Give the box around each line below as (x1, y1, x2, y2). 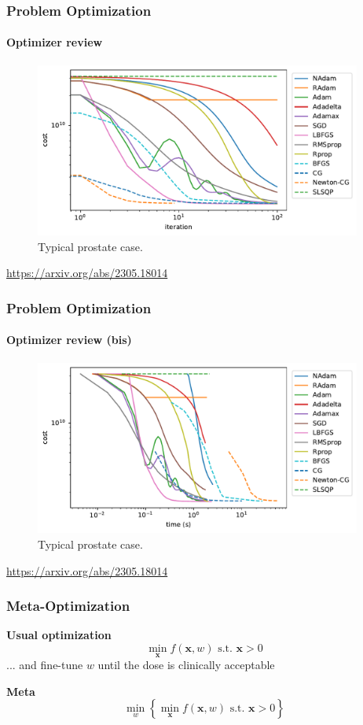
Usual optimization (6, 627, 112, 643)
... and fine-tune (6, 657, 83, 673)
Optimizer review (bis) (6, 331, 132, 348)
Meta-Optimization (6, 596, 130, 616)
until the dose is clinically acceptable (97, 657, 275, 673)
